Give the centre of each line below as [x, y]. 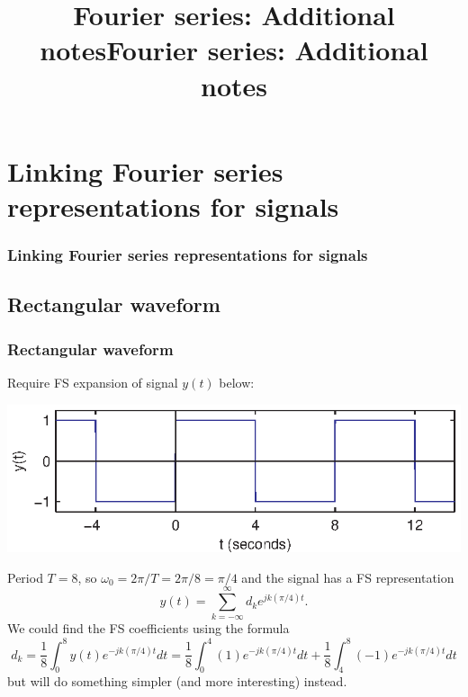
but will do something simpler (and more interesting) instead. [177, 681]
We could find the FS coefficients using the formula [148, 628]
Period [25, 577]
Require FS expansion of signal [93, 382]
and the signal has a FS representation [348, 577]
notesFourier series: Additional [234, 50]
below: [237, 382]
